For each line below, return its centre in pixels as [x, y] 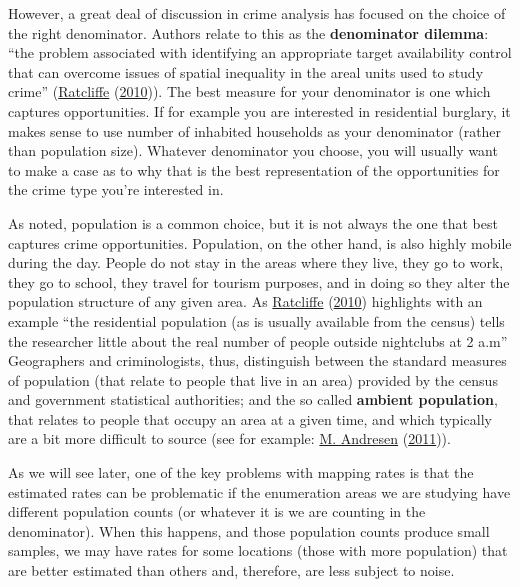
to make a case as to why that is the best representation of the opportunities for [254, 169]
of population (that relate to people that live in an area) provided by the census [253, 379]
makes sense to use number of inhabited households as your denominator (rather [255, 130]
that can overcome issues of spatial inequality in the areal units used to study [246, 71]
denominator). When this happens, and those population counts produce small [249, 530]
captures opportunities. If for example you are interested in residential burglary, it [259, 110]
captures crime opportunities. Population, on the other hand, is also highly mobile [260, 242]
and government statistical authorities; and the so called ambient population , [253, 399]
